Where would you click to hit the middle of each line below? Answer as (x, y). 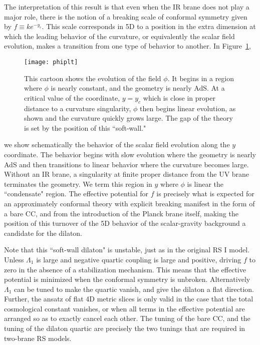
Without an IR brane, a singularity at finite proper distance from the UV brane (127, 174)
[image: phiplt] (51, 62)
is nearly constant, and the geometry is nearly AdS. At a (138, 88)
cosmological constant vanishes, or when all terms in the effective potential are (124, 308)
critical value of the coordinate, (72, 97)
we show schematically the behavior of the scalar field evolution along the (117, 144)
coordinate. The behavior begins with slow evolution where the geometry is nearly (130, 154)
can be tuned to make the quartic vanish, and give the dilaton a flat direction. (134, 289)
